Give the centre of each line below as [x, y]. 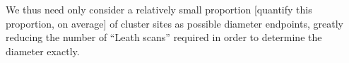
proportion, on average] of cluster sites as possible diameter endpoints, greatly [174, 23]
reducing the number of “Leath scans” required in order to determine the [164, 37]
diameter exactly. [43, 51]
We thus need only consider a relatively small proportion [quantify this [159, 9]
